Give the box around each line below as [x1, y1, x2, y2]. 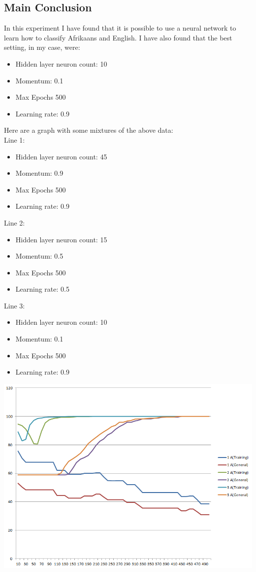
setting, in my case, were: [4, 42, 80, 52]
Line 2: [4, 217, 25, 228]
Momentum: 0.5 [15, 251, 64, 261]
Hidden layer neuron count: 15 [15, 234, 107, 244]
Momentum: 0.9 [15, 168, 64, 178]
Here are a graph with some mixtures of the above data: [4, 125, 173, 135]
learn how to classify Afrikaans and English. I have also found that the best [4, 32, 232, 42]
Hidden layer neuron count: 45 [15, 151, 107, 161]
